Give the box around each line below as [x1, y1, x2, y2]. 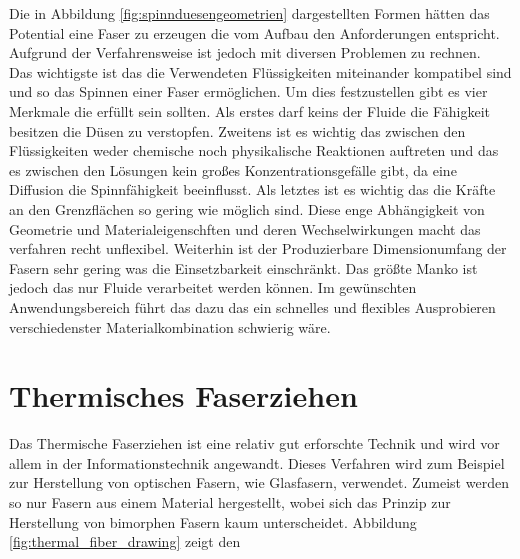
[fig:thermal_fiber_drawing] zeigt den [9, 531, 241, 552]
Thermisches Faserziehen [9, 375, 358, 416]
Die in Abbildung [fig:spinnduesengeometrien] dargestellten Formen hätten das [9, 3, 490, 23]
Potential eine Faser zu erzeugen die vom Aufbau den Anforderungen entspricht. [9, 22, 500, 43]
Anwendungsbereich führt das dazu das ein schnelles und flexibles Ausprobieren [9, 296, 496, 317]
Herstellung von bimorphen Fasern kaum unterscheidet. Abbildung [9, 511, 417, 532]
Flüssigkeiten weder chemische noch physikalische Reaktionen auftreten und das [9, 140, 499, 161]
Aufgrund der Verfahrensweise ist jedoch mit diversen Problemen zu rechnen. [9, 42, 481, 63]
